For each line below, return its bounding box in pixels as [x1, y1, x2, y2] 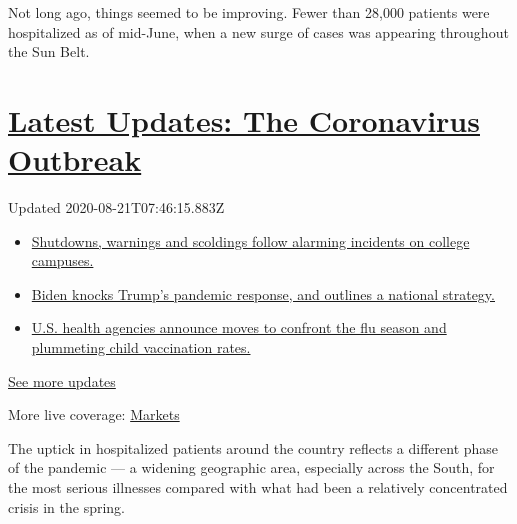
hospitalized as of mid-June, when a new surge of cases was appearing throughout [8, 21, 509, 42]
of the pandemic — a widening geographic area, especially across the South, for [8, 457, 495, 478]
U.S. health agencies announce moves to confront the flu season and [31, 317, 447, 338]
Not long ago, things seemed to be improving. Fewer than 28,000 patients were [8, 2, 490, 22]
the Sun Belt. [8, 41, 90, 62]
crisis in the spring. [8, 496, 125, 517]
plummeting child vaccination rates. [31, 337, 251, 358]
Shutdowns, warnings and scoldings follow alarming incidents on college [31, 230, 470, 251]
